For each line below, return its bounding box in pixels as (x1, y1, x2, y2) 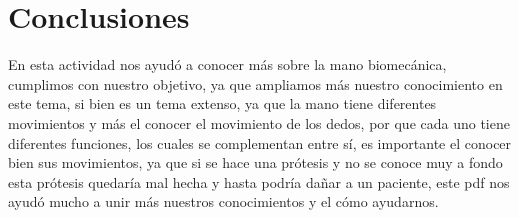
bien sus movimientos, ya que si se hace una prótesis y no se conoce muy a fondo (8, 152, 503, 173)
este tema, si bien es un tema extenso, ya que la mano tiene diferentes (8, 93, 437, 114)
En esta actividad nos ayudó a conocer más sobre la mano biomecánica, (8, 54, 447, 75)
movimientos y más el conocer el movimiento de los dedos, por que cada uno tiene (8, 112, 510, 133)
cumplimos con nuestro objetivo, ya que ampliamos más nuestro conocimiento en (8, 73, 503, 94)
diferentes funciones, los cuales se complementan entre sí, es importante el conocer (8, 132, 512, 153)
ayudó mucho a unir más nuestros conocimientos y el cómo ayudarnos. (8, 191, 439, 212)
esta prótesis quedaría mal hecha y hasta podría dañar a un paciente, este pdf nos (8, 171, 510, 192)
